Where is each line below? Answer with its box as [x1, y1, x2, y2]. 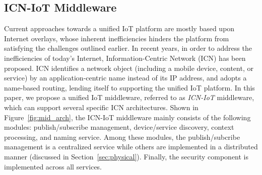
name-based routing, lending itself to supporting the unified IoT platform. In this [4, 82, 255, 93]
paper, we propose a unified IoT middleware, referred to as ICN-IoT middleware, [4, 92, 254, 103]
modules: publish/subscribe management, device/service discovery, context [4, 122, 234, 132]
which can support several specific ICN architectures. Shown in [4, 102, 199, 112]
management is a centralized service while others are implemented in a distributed [4, 141, 258, 152]
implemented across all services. [4, 161, 102, 171]
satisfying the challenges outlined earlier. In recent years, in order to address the [4, 43, 252, 53]
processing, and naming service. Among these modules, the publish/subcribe [4, 131, 240, 142]
